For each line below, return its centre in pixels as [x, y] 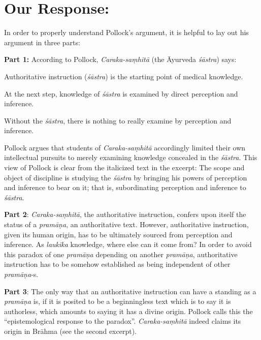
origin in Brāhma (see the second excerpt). [71, 331]
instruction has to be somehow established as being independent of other [117, 264]
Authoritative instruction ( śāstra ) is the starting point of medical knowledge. [124, 76]
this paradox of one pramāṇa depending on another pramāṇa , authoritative [121, 254]
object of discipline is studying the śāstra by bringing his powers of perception [126, 177]
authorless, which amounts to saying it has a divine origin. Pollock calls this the [128, 311]
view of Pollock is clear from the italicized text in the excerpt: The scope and [124, 167]
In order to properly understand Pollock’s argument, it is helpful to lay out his [126, 32]
